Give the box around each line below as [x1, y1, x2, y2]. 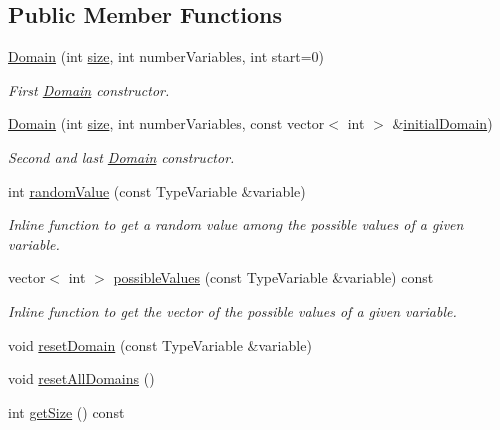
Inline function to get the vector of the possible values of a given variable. [8, 300, 457, 321]
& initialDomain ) [392, 113, 493, 134]
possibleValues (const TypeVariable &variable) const [113, 267, 434, 288]
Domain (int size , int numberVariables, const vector [8, 113, 325, 134]
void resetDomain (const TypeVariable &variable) [8, 334, 312, 355]
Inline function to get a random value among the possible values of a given [8, 214, 464, 235]
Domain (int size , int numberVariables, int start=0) [8, 46, 324, 67]
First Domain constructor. [8, 79, 170, 100]
